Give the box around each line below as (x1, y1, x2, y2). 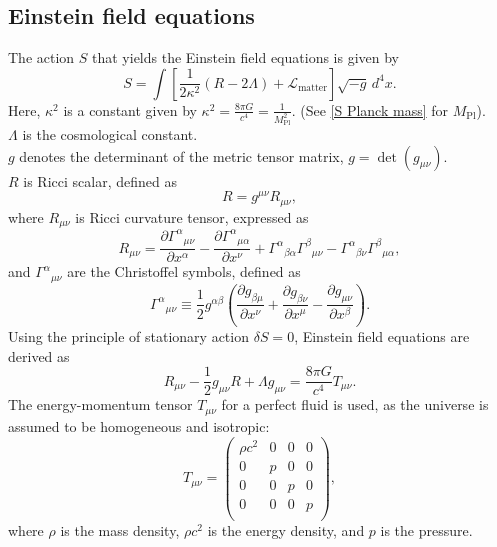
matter (298, 83, 327, 94)
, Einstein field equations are (294, 326, 470, 347)
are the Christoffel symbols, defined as (67, 261, 301, 282)
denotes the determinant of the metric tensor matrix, (19, 145, 344, 166)
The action (8, 47, 75, 68)
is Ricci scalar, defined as (23, 170, 177, 191)
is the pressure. (380, 519, 473, 540)
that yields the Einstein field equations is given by (92, 47, 399, 68)
